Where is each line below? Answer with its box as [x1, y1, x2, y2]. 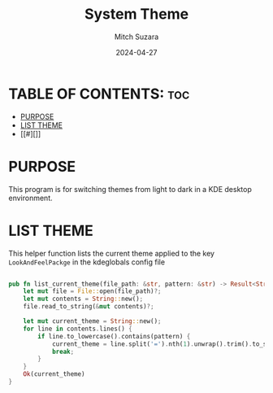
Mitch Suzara [114, 32, 159, 41]
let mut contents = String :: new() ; [23, 295, 144, 303]
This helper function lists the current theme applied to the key [8, 248, 215, 258]
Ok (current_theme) [23, 370, 85, 378]
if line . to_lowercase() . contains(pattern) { [37, 332, 191, 340]
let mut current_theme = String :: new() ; [23, 317, 162, 325]
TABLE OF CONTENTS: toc [8, 85, 190, 103]
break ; [51, 347, 75, 356]
